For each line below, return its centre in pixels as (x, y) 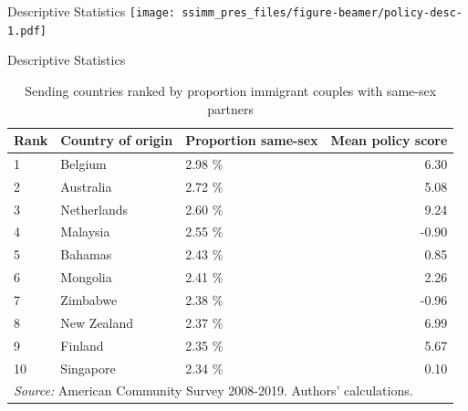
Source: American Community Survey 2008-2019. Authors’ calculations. (213, 390)
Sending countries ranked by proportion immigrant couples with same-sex (231, 90)
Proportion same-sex (252, 140)
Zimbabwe (89, 300)
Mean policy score (389, 140)
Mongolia (86, 277)
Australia (86, 186)
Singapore (88, 368)
